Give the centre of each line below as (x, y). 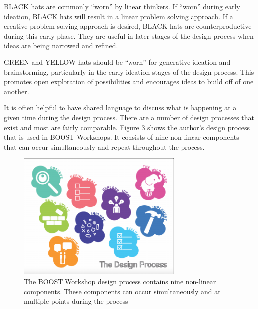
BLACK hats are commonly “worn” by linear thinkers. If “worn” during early (122, 6)
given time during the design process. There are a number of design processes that (129, 117)
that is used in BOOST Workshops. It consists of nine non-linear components (122, 137)
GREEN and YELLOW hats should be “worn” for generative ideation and (117, 62)
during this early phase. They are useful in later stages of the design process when (129, 35)
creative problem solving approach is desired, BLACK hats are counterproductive (128, 26)
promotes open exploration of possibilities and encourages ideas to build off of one (129, 81)
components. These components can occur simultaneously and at (122, 291)
